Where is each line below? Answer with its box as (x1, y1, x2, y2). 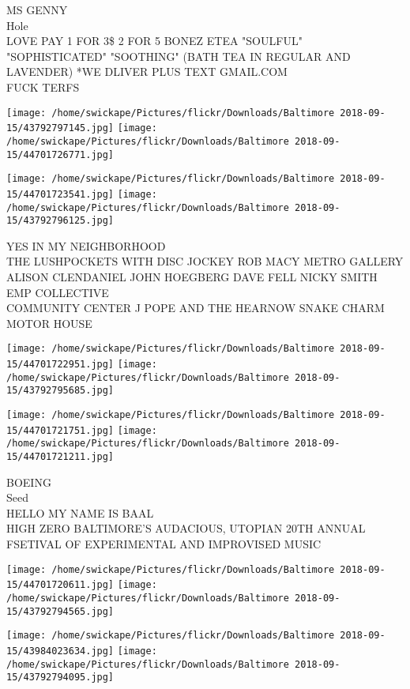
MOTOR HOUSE (6, 314, 92, 331)
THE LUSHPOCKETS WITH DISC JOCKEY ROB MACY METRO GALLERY (6, 253, 404, 269)
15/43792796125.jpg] (6, 215, 115, 227)
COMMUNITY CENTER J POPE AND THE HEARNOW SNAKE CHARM (6, 299, 385, 316)
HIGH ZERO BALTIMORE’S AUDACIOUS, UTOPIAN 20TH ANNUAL (6, 520, 366, 537)
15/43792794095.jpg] (6, 672, 115, 683)
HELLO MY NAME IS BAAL (6, 504, 154, 521)
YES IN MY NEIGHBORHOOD (6, 237, 166, 254)
